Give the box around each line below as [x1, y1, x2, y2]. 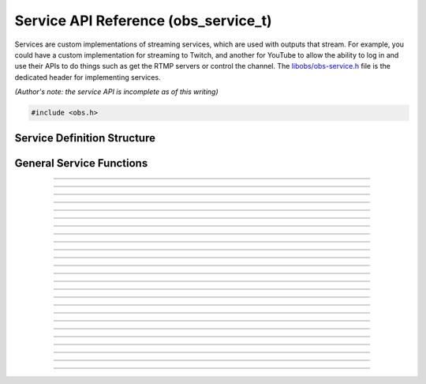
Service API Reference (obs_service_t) [14, 12, 272, 29]
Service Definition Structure [14, 131, 155, 145]
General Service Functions [14, 156, 148, 170]
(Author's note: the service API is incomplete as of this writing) [14, 87, 219, 96]
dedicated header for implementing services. [14, 72, 161, 82]
